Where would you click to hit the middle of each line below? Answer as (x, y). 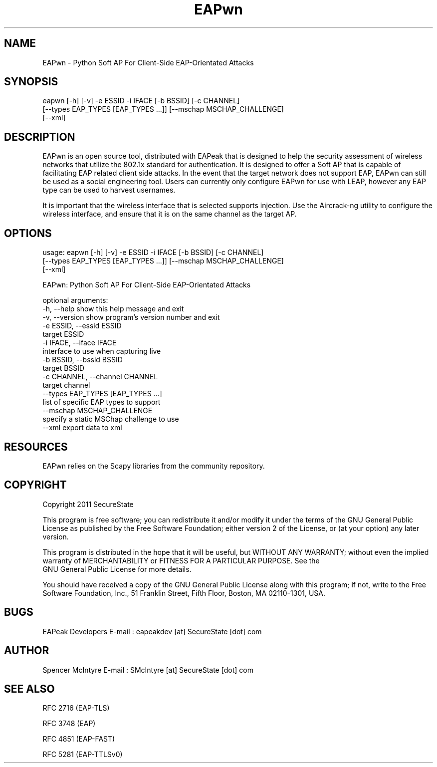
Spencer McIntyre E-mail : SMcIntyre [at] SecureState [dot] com (148, 670)
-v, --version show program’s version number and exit (131, 317)
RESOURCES (36, 447)
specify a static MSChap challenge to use (111, 419)
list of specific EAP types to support (102, 402)
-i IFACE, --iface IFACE (80, 343)
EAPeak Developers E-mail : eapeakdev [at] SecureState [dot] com (152, 631)
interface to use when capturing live (102, 351)
